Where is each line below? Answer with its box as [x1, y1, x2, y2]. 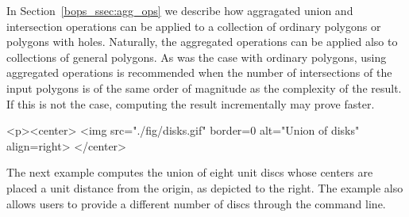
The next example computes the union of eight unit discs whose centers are [6, 164, 373, 181]
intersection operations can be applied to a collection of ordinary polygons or [6, 17, 381, 34]
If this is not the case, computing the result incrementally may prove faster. [6, 95, 375, 112]
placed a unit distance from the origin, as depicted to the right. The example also [6, 179, 403, 196]
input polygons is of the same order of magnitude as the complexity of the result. [6, 79, 402, 96]
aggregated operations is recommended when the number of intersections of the [6, 64, 392, 81]
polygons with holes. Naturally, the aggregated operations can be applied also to [6, 33, 398, 50]
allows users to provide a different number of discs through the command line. [6, 195, 386, 211]
